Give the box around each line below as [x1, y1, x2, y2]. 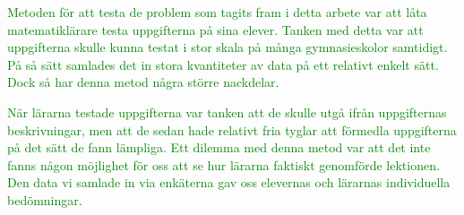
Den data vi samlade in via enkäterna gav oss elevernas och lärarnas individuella [7, 173, 451, 192]
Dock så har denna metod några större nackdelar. [7, 73, 279, 91]
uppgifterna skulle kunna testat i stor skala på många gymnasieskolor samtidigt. [7, 38, 448, 56]
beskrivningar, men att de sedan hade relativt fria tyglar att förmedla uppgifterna [7, 120, 457, 139]
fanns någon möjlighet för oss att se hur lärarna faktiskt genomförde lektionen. [7, 155, 440, 174]
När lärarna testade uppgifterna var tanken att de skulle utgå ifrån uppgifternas [7, 102, 447, 121]
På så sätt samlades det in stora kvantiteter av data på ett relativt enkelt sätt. [7, 55, 439, 73]
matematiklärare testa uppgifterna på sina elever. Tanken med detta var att [7, 20, 424, 39]
